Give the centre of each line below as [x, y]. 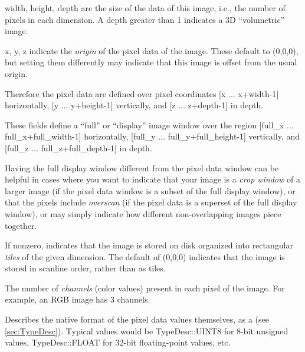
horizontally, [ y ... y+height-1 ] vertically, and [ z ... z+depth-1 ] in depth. [134, 105]
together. [21, 225]
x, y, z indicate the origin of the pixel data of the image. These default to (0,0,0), [152, 50]
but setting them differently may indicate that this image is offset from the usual [151, 62]
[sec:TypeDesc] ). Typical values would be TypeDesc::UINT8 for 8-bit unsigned [147, 331]
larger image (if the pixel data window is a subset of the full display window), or [150, 190]
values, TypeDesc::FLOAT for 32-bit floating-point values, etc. [118, 342]
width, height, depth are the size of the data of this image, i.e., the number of [145, 8]
